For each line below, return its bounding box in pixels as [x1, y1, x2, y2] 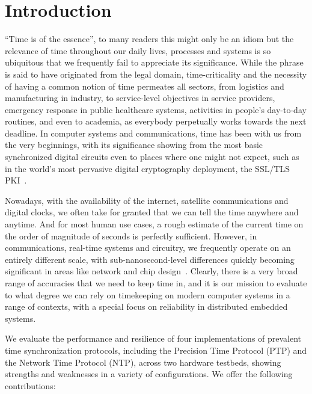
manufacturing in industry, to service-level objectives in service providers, [5, 91, 275, 104]
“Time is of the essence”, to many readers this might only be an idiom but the [5, 32, 294, 45]
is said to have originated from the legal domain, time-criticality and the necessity [5, 67, 307, 80]
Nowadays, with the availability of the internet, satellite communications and [5, 194, 289, 206]
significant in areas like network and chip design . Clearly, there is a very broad [5, 265, 298, 277]
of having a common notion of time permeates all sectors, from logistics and [5, 79, 284, 92]
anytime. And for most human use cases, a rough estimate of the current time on [5, 218, 304, 230]
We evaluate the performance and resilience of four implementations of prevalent [5, 332, 302, 345]
